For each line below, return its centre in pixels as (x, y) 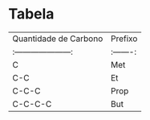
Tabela (31, 14)
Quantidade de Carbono (58, 39)
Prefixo (124, 39)
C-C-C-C (32, 104)
